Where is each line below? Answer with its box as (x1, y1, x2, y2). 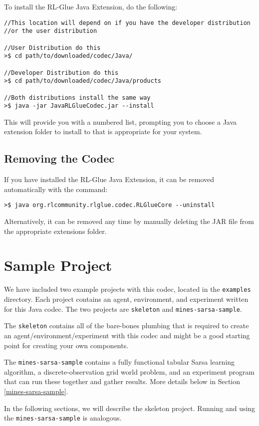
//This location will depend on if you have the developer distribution (4, 19, 251, 26)
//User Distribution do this (4, 44, 101, 51)
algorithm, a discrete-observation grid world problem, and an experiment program (4, 366, 255, 377)
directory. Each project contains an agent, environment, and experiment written (4, 294, 249, 304)
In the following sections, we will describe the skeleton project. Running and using (4, 403, 256, 413)
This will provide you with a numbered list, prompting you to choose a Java (4, 116, 237, 127)
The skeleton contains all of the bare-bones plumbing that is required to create (4, 320, 249, 331)
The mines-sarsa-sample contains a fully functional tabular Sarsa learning (4, 357, 235, 367)
